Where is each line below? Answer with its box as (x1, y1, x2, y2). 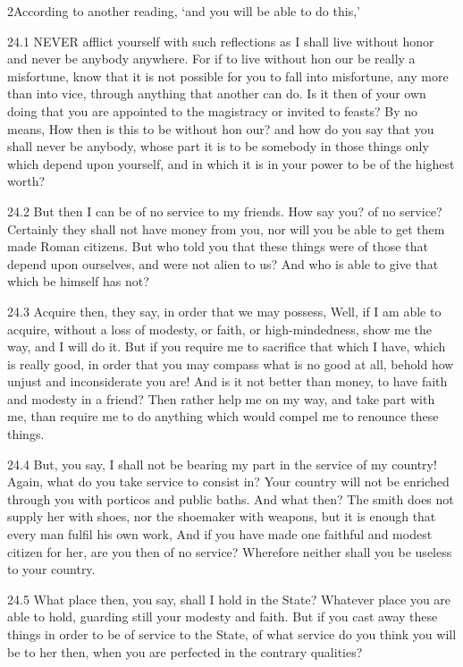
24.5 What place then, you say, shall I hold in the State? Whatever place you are (7, 589, 451, 608)
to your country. (7, 560, 96, 578)
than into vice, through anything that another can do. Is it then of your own (7, 84, 426, 103)
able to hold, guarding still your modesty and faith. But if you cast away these (7, 607, 438, 626)
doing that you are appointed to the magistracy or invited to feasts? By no (7, 101, 418, 120)
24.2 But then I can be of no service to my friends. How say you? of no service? (7, 201, 442, 220)
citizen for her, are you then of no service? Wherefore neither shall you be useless (7, 542, 452, 561)
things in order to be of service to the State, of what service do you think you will (7, 625, 457, 643)
